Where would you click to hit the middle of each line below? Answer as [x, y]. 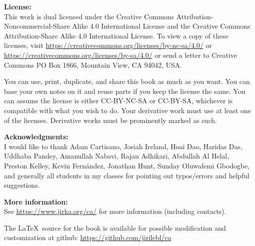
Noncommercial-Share [37, 26]
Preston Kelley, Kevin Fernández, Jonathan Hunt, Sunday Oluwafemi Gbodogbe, [127, 165]
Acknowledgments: [36, 137]
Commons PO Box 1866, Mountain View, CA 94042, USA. [93, 64]
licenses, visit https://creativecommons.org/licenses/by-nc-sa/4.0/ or [108, 45]
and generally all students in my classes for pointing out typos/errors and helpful [127, 175]
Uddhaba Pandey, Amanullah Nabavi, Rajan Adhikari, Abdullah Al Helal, [117, 156]
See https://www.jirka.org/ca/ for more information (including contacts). [115, 211]
